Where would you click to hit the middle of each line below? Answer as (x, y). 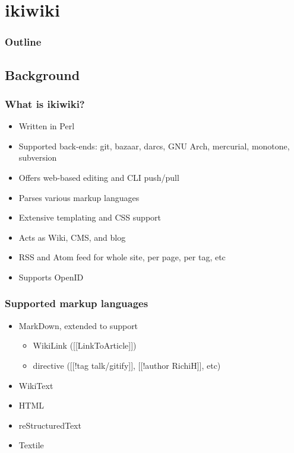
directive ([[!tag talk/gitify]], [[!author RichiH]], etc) (127, 365)
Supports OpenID (51, 277)
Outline (23, 42)
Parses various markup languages (79, 197)
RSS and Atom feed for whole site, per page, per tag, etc (122, 257)
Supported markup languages (77, 303)
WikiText (36, 385)
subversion (38, 157)
